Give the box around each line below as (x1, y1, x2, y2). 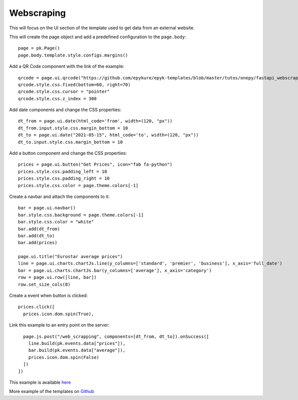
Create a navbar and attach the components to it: (9, 194, 110, 200)
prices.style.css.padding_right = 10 (18, 176, 110, 181)
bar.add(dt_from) (18, 226, 60, 232)
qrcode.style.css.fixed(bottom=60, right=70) (18, 82, 131, 87)
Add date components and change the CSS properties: (9, 107, 122, 113)
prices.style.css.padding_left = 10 (18, 169, 107, 174)
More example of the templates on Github (9, 389, 94, 395)
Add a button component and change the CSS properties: (9, 150, 127, 156)
